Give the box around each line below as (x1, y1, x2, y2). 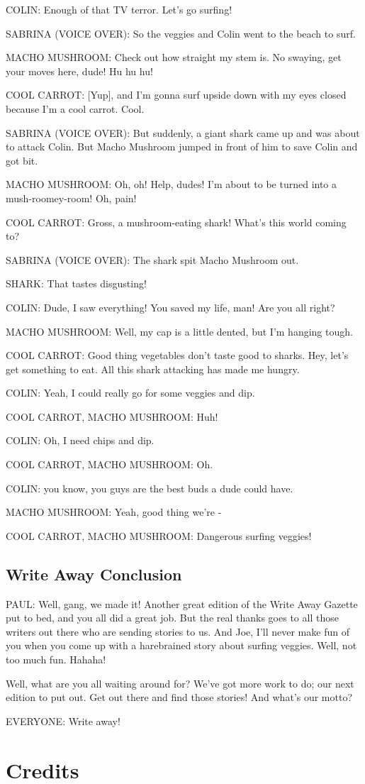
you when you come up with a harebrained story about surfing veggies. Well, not (6, 638, 357, 653)
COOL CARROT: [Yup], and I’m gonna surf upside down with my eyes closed (6, 87, 347, 102)
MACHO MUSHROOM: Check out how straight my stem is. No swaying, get (6, 50, 342, 65)
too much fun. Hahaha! (6, 652, 106, 667)
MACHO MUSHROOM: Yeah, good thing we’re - (6, 504, 222, 519)
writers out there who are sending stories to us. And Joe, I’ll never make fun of (6, 624, 349, 639)
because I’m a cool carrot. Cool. (6, 101, 145, 116)
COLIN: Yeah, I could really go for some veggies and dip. (6, 385, 255, 400)
